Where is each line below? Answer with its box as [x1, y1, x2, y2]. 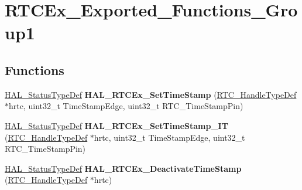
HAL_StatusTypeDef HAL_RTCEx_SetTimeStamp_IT [5, 119, 228, 131]
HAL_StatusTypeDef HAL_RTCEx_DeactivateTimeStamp [5, 162, 242, 174]
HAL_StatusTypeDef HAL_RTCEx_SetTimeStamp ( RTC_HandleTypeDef [5, 88, 297, 100]
